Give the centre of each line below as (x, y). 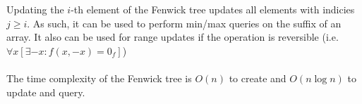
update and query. (46, 92)
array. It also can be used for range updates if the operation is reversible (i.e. (173, 37)
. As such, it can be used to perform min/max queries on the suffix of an (184, 23)
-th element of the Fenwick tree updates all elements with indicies (213, 9)
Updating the (35, 9)
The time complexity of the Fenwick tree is (99, 78)
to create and (258, 78)
